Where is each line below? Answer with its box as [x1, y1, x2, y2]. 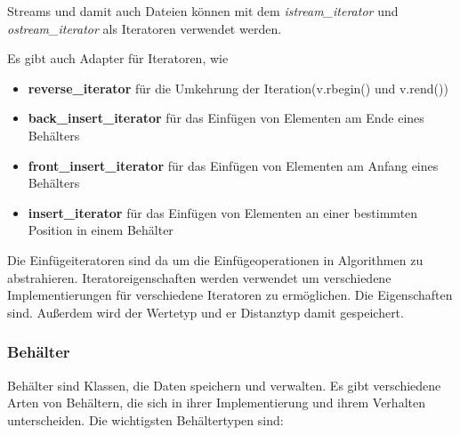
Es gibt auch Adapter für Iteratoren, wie [7, 49, 229, 68]
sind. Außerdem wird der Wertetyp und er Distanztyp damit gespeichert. [7, 302, 404, 321]
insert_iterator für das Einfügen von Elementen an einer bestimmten [28, 203, 418, 222]
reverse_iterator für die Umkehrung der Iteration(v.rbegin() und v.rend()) [28, 78, 448, 97]
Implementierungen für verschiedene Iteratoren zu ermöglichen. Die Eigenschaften [7, 286, 453, 304]
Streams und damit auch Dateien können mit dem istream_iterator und [7, 2, 399, 20]
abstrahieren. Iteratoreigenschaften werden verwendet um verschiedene [7, 268, 391, 286]
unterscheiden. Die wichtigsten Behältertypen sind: [7, 410, 284, 429]
